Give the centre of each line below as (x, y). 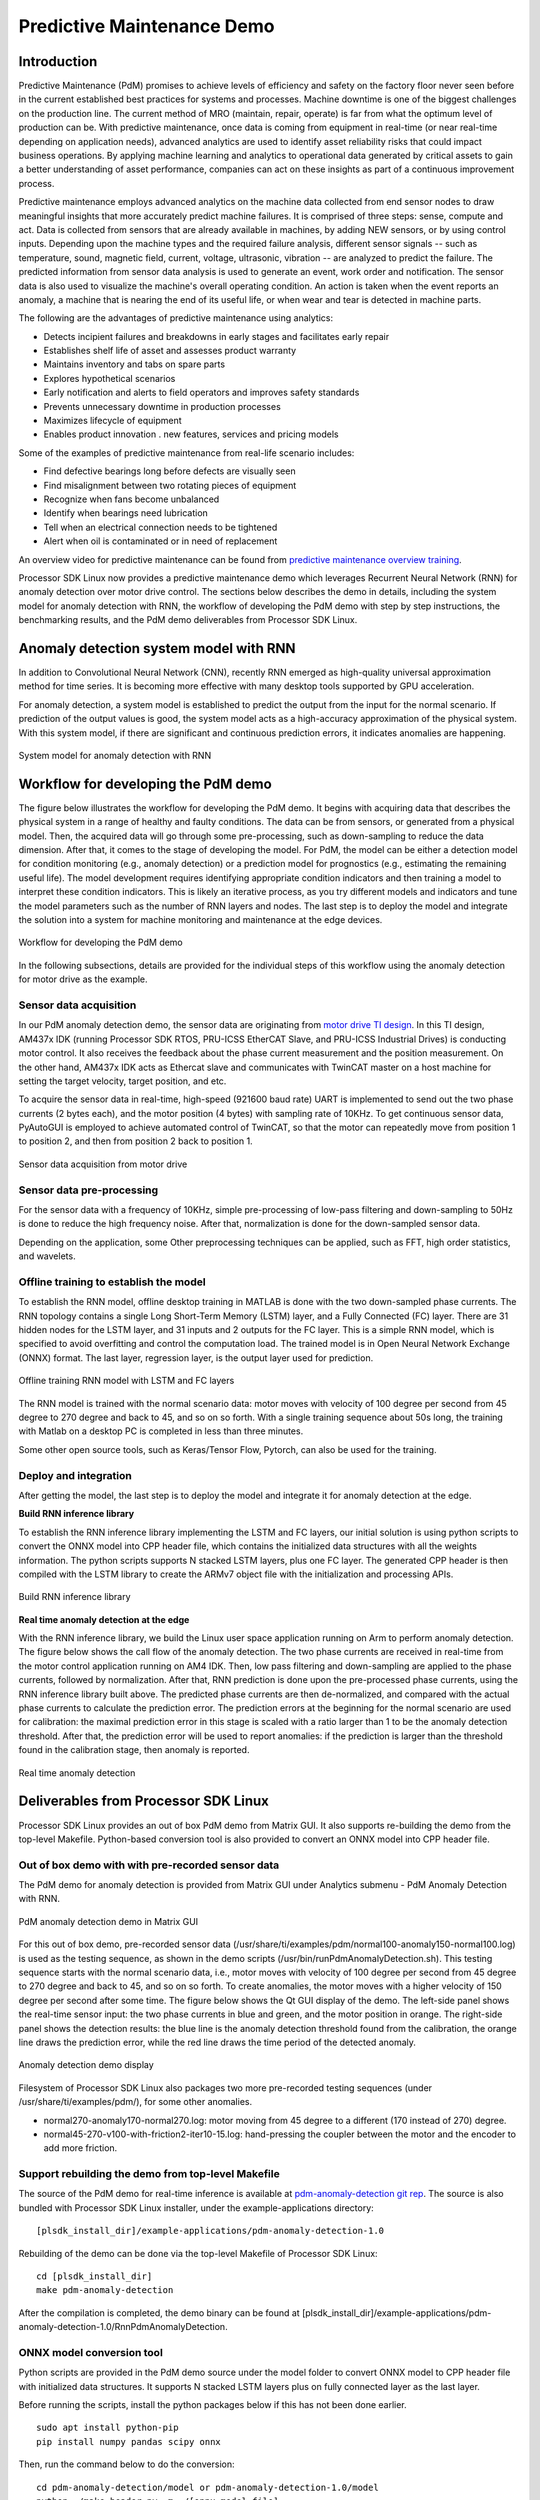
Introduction (58, 61)
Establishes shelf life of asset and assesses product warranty (170, 351)
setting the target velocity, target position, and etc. (122, 1081)
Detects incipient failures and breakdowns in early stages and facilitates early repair (216, 336)
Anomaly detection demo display (86, 2065)
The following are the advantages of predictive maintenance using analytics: (176, 318)
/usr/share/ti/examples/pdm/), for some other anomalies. (135, 2102)
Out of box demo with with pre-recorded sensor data (149, 1865)
